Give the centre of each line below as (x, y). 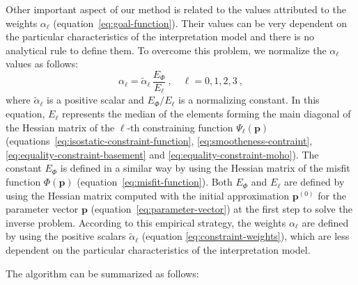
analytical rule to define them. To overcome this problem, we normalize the (166, 50)
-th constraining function (180, 127)
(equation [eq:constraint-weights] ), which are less (246, 236)
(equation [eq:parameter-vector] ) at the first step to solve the (221, 209)
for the (332, 195)
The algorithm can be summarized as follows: (102, 273)
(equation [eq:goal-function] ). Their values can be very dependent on (200, 23)
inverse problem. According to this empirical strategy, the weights (146, 222)
